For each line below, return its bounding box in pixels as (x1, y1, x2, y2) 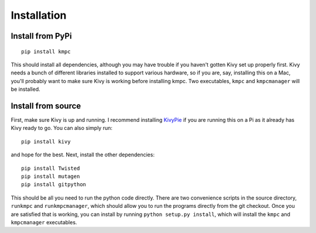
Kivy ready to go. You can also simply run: (11, 125, 113, 132)
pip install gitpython (21, 181, 87, 188)
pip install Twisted (21, 165, 80, 172)
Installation (11, 9, 67, 22)
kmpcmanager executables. (11, 218, 77, 225)
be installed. (11, 85, 40, 93)
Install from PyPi (11, 31, 73, 41)
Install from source (11, 101, 81, 111)
